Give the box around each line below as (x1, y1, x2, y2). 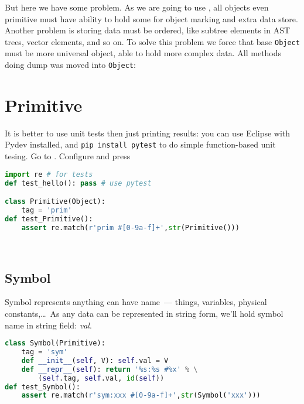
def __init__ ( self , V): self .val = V (21, 356, 169, 365)
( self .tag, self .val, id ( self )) (38, 374, 165, 382)
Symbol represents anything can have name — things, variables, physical (5, 296, 267, 308)
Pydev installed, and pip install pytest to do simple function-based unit (5, 138, 276, 150)
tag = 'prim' (21, 206, 72, 214)
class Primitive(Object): (5, 197, 105, 206)
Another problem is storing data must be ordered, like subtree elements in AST (5, 24, 291, 36)
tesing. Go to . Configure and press (5, 150, 131, 162)
